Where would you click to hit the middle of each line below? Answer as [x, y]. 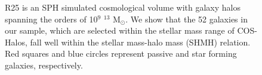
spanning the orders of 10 [51, 19]
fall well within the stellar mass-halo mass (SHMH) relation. [140, 42]
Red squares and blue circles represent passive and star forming [121, 53]
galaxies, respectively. [44, 65]
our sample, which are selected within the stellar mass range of [120, 30]
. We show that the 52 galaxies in [187, 19]
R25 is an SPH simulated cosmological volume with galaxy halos [123, 7]
